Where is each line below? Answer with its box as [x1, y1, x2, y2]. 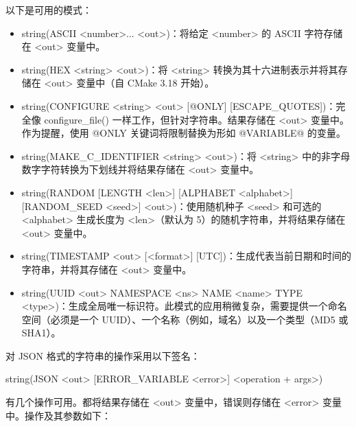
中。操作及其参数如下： [5, 408, 111, 422]
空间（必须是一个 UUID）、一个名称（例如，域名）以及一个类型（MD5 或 [21, 312, 348, 326]
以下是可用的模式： [5, 3, 92, 16]
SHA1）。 [21, 325, 61, 340]
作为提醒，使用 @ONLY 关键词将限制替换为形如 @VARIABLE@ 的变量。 [21, 126, 346, 140]
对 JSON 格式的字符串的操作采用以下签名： [5, 348, 200, 362]
